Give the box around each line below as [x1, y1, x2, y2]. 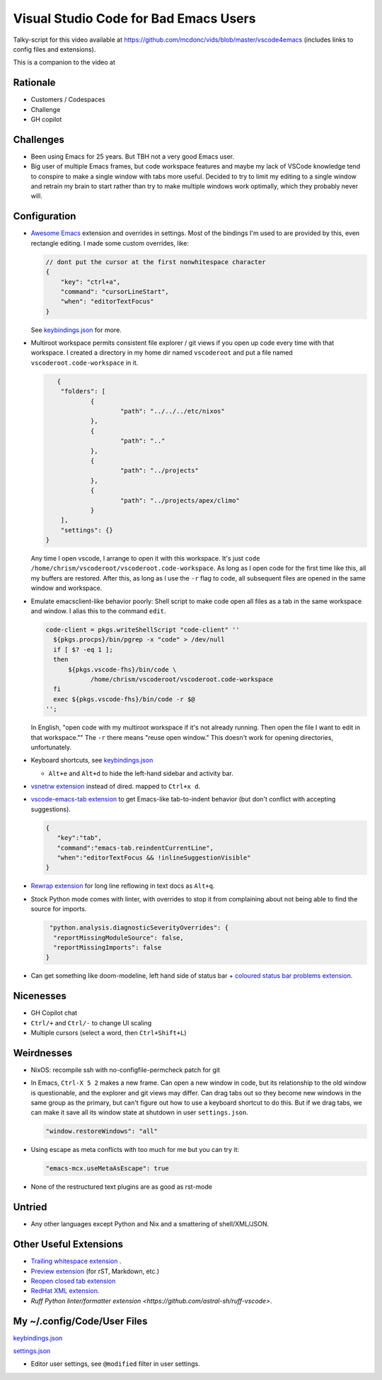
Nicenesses [13, 990, 66, 1002]
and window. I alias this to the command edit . [30, 607, 166, 615]
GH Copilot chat [30, 1009, 78, 1017]
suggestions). [30, 804, 71, 814]
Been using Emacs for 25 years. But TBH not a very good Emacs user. [30, 152, 235, 161]
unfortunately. [30, 743, 72, 751]
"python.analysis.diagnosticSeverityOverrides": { [50, 924, 229, 932]
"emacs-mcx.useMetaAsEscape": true [45, 1165, 169, 1173]
